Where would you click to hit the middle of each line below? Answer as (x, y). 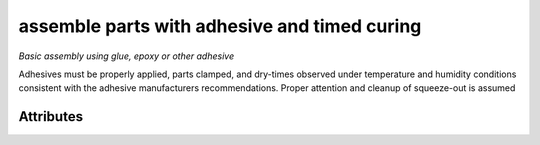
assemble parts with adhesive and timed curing (220, 26)
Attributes (51, 116)
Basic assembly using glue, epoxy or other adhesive (126, 56)
